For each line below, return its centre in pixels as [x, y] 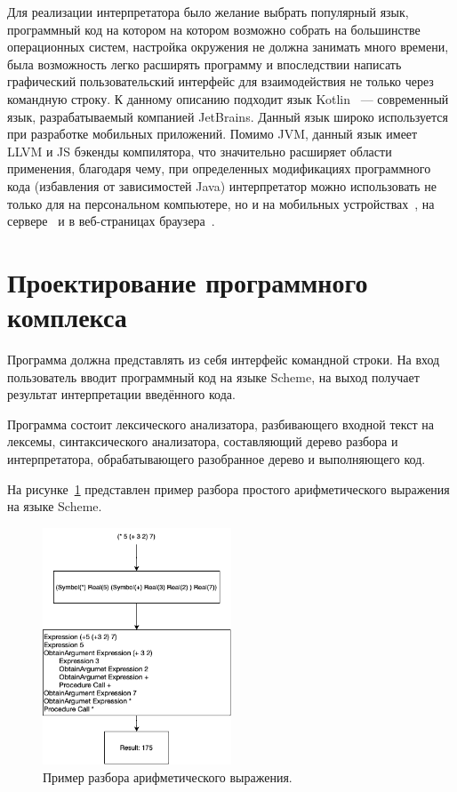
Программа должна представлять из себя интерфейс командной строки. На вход [224, 360]
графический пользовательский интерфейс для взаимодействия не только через [220, 81]
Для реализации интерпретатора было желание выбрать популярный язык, [208, 12]
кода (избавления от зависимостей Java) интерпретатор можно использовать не [222, 185]
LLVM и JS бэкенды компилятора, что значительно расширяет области [200, 151]
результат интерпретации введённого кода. [121, 394]
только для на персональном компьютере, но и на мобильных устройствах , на [221, 203]
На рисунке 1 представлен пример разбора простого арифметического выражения [228, 488]
